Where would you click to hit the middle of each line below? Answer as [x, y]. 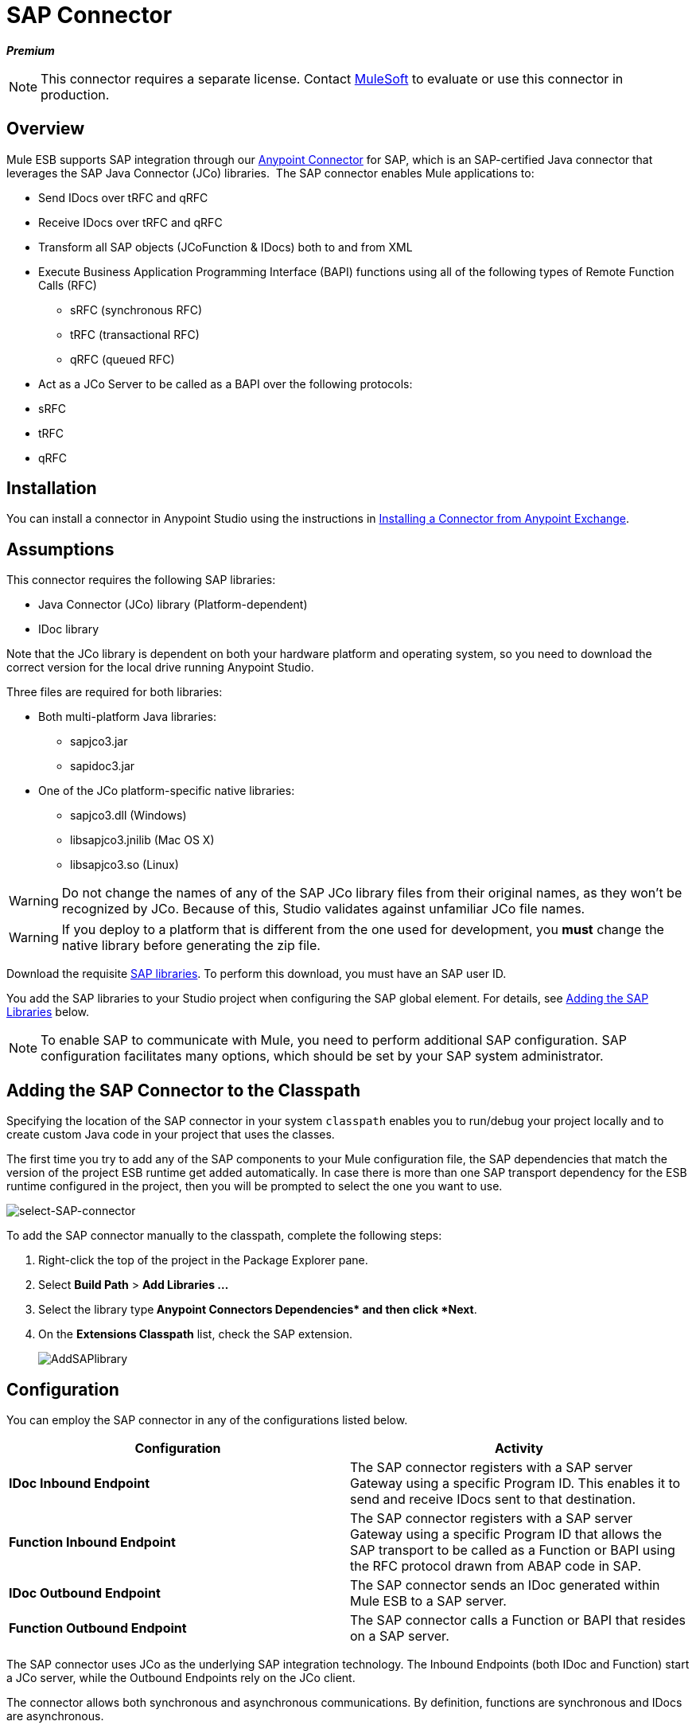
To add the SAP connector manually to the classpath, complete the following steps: [224, 1236]
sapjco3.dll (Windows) [128, 816]
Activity [519, 1448]
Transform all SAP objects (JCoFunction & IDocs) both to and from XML [226, 247]
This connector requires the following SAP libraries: [141, 580]
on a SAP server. [400, 1636]
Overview [46, 129]
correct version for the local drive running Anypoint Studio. [160, 668]
